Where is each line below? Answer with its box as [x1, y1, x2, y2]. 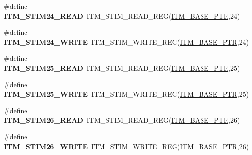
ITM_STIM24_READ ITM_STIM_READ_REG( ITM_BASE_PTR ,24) [4, 10, 240, 21]
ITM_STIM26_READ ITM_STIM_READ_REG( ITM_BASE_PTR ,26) [4, 115, 240, 125]
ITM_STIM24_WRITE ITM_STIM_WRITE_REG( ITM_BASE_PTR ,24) [4, 36, 249, 47]
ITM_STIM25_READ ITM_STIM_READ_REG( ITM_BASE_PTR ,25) [4, 62, 240, 73]
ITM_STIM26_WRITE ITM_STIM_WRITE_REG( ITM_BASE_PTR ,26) [4, 141, 249, 151]
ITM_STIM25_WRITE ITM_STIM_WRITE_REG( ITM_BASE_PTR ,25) [4, 89, 249, 99]
